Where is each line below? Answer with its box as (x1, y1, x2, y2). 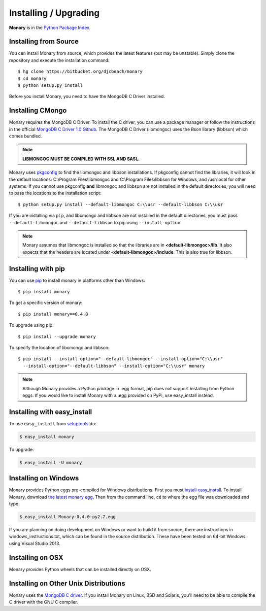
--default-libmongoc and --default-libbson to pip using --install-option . (9, 219, 182, 225)
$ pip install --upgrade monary (18, 334, 96, 339)
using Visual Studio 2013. (9, 540, 61, 546)
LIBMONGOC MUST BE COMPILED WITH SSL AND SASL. (22, 156, 140, 162)
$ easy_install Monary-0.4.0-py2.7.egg (19, 514, 116, 520)
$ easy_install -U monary (19, 460, 82, 465)
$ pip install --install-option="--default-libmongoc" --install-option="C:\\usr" (18, 356, 223, 362)
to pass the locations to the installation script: (9, 190, 101, 196)
